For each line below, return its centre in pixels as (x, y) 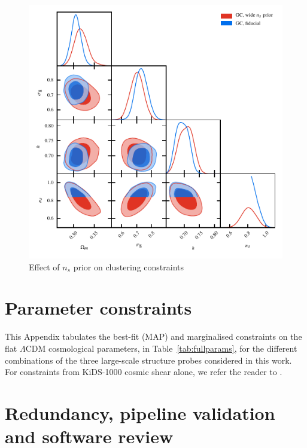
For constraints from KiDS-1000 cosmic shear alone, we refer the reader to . (144, 372)
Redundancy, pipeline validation (140, 412)
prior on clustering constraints (128, 266)
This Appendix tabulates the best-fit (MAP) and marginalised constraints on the (153, 336)
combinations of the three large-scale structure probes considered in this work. (148, 360)
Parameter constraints (98, 308)
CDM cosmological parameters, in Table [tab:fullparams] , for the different (161, 348)
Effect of (44, 266)
